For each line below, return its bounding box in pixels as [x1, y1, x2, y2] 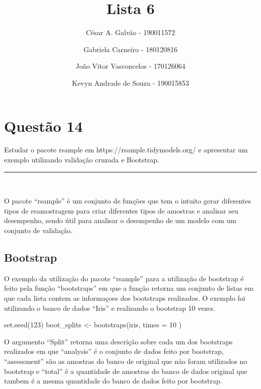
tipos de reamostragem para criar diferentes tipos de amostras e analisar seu [4, 205, 238, 216]
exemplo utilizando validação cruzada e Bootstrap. [4, 154, 160, 165]
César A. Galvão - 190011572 [86, 27, 175, 38]
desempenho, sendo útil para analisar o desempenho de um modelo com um [4, 215, 236, 226]
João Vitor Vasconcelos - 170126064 [75, 61, 186, 71]
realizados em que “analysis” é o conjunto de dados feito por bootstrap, [4, 346, 224, 356]
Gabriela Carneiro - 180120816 [83, 44, 178, 54]
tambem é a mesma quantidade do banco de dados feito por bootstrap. [4, 375, 222, 386]
